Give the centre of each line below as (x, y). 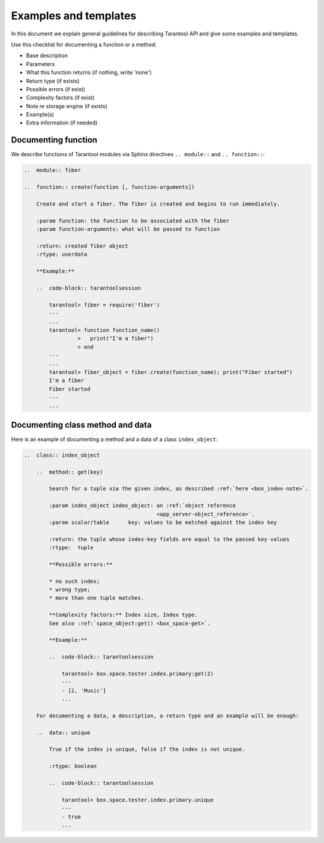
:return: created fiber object (82, 246)
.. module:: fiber (52, 170)
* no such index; (74, 581)
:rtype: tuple (71, 548)
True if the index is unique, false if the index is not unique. (147, 749)
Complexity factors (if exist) (61, 98)
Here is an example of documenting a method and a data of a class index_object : (115, 439)
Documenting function (54, 140)
